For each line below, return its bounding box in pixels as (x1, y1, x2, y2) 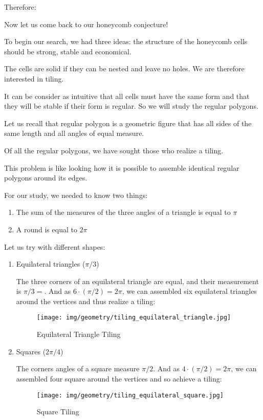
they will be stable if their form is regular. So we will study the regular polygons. (4, 101, 258, 111)
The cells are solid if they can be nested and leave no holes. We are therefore (4, 63, 245, 74)
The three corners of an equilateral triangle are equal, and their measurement (16, 275, 259, 286)
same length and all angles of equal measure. (4, 128, 144, 138)
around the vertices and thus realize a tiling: (16, 295, 156, 306)
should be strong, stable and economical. (4, 46, 131, 56)
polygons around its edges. (4, 172, 87, 183)
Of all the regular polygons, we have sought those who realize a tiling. (4, 145, 224, 155)
